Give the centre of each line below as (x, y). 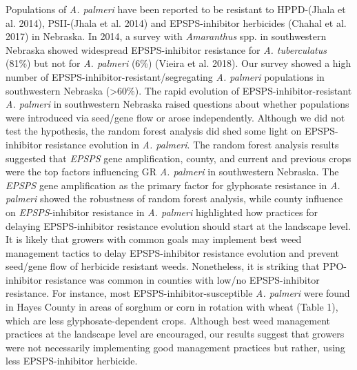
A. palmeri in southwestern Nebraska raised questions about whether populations (177, 104)
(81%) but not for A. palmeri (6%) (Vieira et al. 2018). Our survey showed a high (178, 63)
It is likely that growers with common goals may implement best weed (154, 239)
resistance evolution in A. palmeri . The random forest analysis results (192, 144)
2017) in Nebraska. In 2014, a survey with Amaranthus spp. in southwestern (166, 36)
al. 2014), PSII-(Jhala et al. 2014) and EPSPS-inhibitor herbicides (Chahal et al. (176, 22)
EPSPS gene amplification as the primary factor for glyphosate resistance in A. (173, 185)
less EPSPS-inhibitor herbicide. (72, 361)
